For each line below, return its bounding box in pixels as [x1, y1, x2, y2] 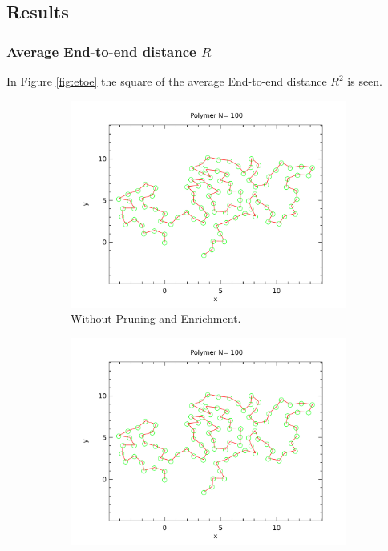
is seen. [347, 73, 383, 89]
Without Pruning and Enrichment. [71, 310, 241, 327]
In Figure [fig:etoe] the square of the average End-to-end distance [6, 73, 327, 89]
